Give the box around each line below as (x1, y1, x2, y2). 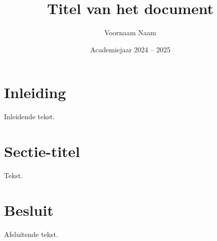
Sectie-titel (4, 141, 80, 162)
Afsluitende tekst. (4, 228, 58, 239)
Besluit (4, 199, 54, 220)
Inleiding (4, 82, 66, 103)
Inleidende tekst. (4, 111, 55, 122)
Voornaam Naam (104, 27, 156, 38)
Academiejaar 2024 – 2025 (90, 44, 170, 54)
